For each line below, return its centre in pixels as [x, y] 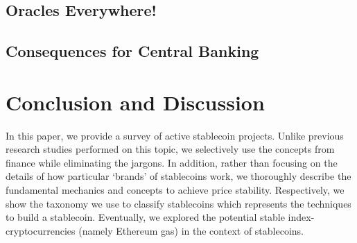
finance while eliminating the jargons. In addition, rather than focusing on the [172, 162]
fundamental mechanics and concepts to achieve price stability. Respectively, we [175, 190]
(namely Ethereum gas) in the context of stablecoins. [191, 230]
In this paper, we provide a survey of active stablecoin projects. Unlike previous [175, 135]
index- [301, 217]
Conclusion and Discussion [135, 102]
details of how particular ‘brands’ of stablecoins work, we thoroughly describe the [178, 176]
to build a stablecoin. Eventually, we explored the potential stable [145, 217]
